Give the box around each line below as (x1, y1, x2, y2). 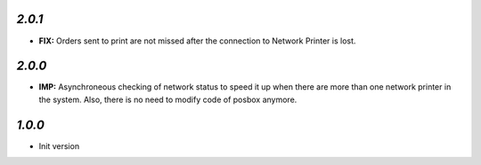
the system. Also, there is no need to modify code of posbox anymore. (38, 94, 298, 105)
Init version (38, 140, 80, 151)
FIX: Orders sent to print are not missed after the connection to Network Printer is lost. (38, 35, 356, 46)
